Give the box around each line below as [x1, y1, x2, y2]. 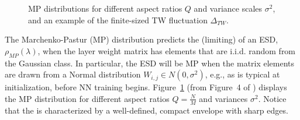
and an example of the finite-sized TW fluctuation [28, 13, 208, 26]
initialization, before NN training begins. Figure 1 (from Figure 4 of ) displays [5, 81, 287, 93]
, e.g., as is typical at [205, 68, 280, 80]
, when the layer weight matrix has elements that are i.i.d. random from [37, 44, 296, 57]
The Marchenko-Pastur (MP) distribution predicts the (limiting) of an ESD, [5, 33, 278, 45]
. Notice [258, 92, 287, 104]
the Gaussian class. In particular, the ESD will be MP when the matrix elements [5, 57, 295, 69]
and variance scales [194, 2, 263, 14]
